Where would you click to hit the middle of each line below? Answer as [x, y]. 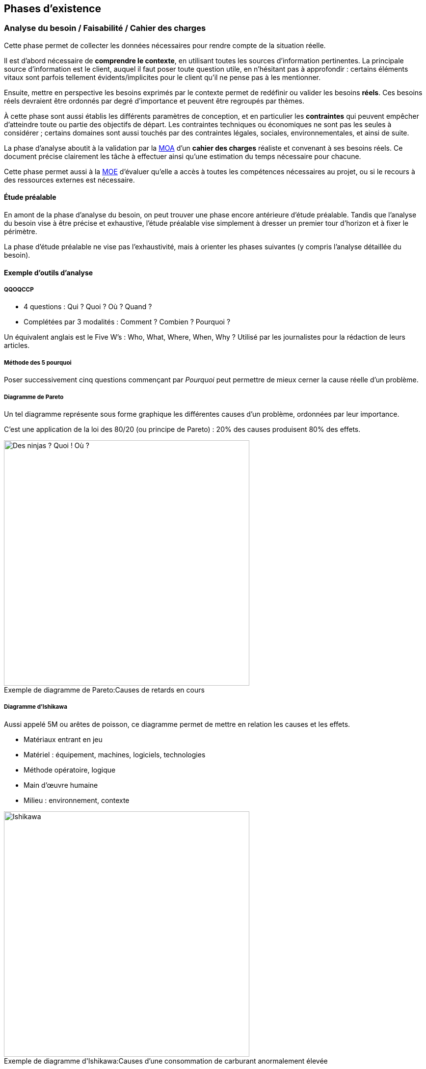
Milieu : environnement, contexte [77, 800]
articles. [17, 346]
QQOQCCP [19, 290]
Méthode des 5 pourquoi [38, 362]
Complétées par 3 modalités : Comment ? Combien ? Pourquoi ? [127, 322]
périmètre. [21, 232]
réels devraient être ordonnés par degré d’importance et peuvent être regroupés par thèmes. [154, 101]
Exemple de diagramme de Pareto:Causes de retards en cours [104, 690]
